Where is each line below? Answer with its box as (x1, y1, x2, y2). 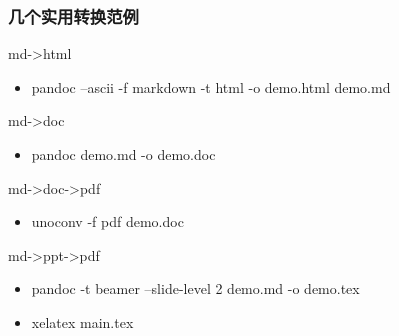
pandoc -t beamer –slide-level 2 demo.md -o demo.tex (31, 278, 360, 299)
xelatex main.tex (31, 311, 134, 332)
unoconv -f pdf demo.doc (31, 211, 184, 232)
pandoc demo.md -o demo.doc (31, 144, 216, 164)
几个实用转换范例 (8, 3, 139, 28)
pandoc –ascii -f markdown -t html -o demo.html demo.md (31, 76, 391, 97)
